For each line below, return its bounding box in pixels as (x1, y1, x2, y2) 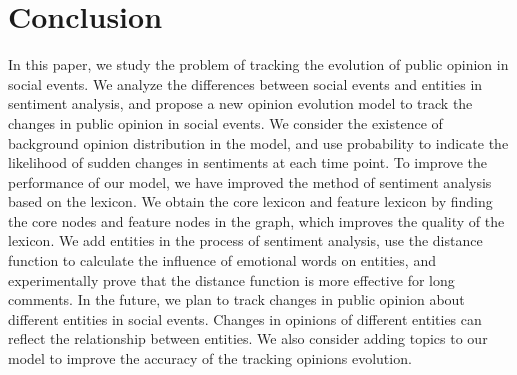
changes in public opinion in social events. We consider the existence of (8, 112, 443, 133)
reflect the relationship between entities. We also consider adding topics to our (8, 328, 488, 349)
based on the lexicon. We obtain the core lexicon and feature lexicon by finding (8, 191, 493, 212)
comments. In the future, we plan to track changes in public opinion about (8, 289, 465, 310)
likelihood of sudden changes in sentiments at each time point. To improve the (8, 152, 488, 173)
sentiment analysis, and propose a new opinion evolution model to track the (8, 93, 473, 114)
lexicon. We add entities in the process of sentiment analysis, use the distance (8, 230, 483, 251)
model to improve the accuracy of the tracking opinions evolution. (8, 348, 412, 369)
